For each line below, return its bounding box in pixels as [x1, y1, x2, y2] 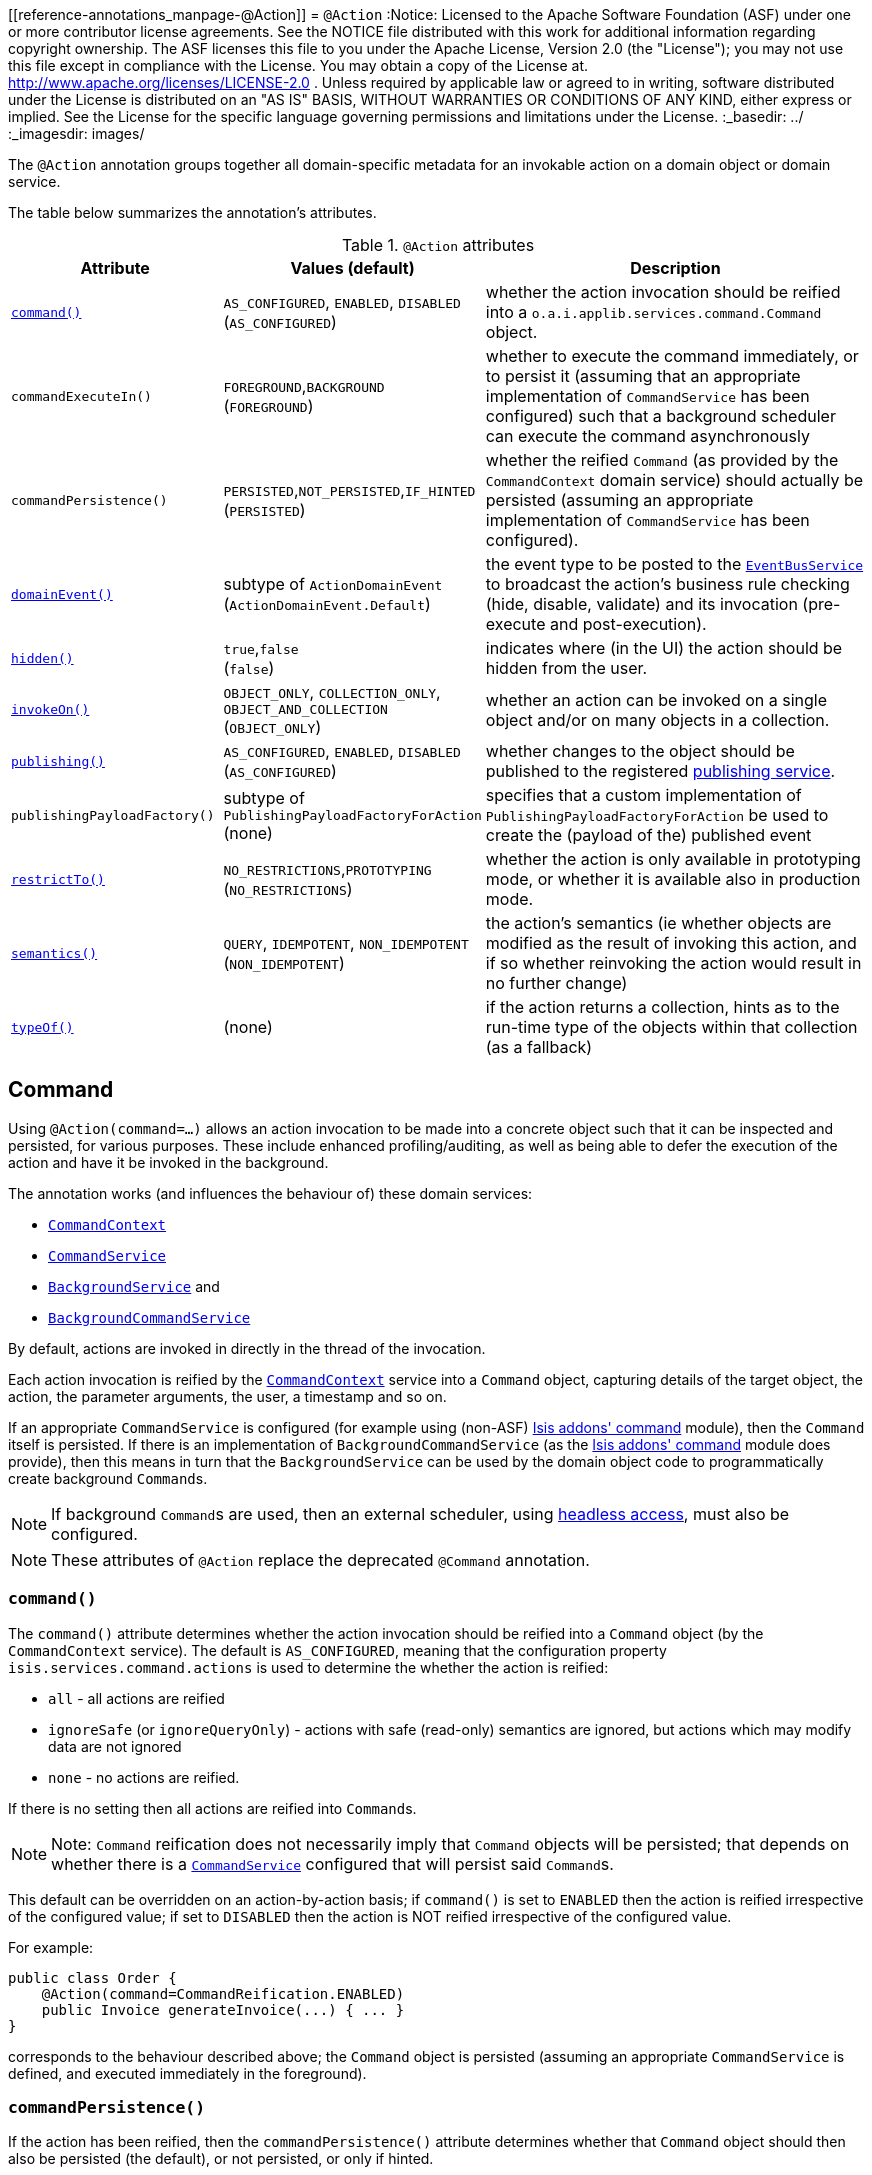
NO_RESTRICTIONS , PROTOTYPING [223, 859, 432, 879]
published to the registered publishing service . [485, 761, 836, 781]
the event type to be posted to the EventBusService [485, 554, 864, 574]
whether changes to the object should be [485, 741, 795, 761]
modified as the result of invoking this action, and [485, 933, 857, 953]
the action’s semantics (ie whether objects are [485, 913, 832, 933]
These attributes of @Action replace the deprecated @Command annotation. [51, 1549, 590, 1570]
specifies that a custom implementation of [485, 785, 802, 805]
